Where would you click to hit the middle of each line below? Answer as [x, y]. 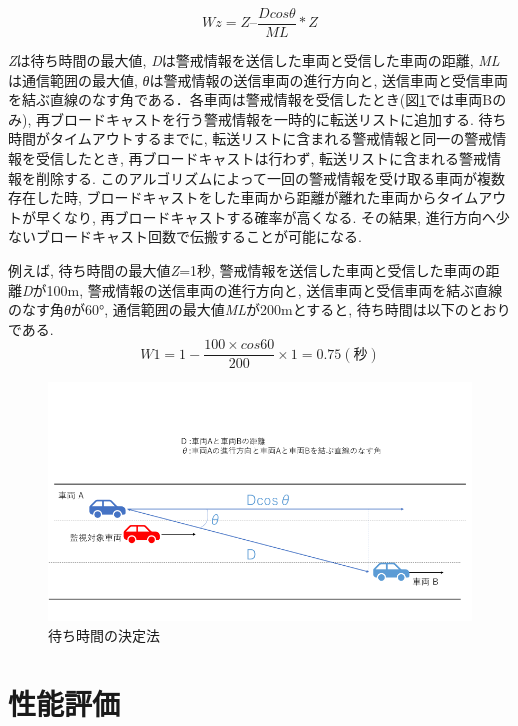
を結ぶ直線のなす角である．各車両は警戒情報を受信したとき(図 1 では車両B [250, 99]
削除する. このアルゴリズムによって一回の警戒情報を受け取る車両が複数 [270, 177]
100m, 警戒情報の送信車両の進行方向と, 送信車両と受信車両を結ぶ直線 [274, 289]
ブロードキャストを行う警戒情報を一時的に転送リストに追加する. [261, 118]
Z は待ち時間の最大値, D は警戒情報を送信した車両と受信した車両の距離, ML [254, 60]
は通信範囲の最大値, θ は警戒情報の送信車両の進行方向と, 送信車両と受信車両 [258, 79]
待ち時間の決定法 [104, 634]
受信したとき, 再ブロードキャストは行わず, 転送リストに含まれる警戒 [261, 158]
